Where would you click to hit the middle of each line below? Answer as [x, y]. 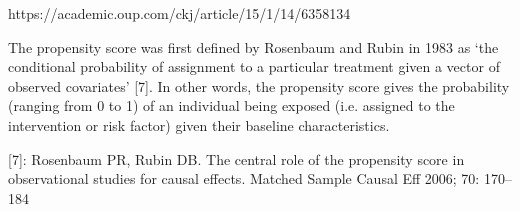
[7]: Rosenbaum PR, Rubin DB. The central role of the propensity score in [236, 158]
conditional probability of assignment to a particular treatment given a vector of [254, 66]
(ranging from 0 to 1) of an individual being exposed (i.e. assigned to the [231, 105]
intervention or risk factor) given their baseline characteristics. [199, 124]
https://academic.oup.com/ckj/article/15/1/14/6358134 [179, 13]
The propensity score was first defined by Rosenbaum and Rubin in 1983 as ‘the [253, 46]
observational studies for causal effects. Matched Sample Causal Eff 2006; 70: [244, 178]
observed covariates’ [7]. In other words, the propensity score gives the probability [259, 85]
